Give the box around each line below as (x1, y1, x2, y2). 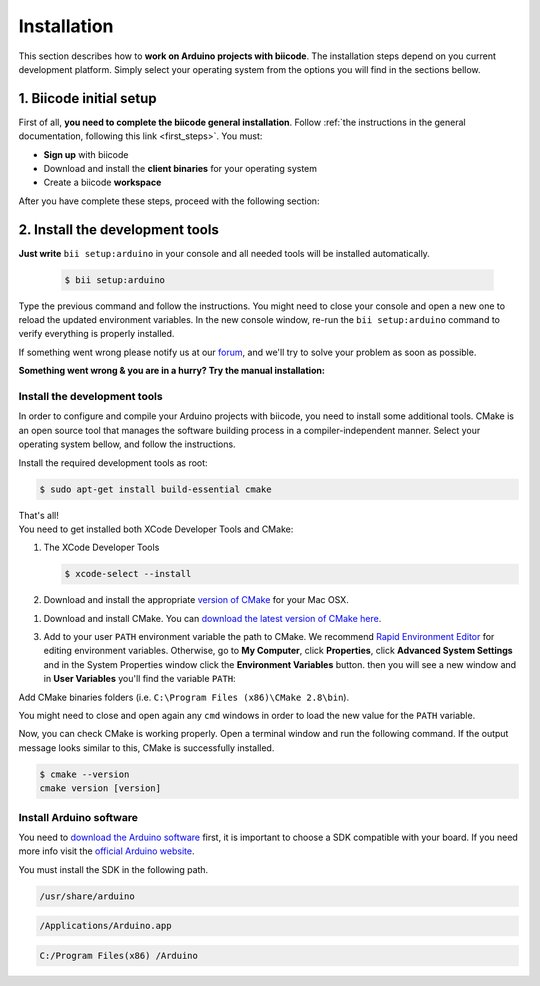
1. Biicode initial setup (18, 90, 157, 107)
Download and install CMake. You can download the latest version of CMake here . (43, 612, 382, 624)
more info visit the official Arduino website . (18, 845, 195, 857)
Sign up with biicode (43, 148, 129, 160)
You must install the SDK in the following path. (18, 863, 209, 875)
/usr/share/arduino (39, 890, 135, 902)
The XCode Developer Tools (43, 541, 160, 554)
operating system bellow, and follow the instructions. (18, 438, 236, 450)
